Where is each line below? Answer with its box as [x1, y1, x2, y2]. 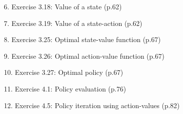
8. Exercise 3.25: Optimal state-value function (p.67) [4, 34, 161, 45]
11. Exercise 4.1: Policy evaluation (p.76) [4, 83, 126, 93]
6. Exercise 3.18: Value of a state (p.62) [4, 1, 122, 11]
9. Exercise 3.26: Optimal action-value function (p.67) [4, 50, 164, 61]
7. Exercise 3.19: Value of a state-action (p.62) [4, 18, 142, 28]
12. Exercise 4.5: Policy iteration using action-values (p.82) [4, 100, 180, 110]
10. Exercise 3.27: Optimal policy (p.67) [4, 67, 123, 77]
